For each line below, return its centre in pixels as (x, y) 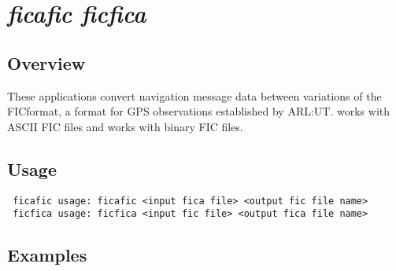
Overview (46, 62)
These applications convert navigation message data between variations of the (194, 95)
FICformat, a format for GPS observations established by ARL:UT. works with (199, 111)
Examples (47, 255)
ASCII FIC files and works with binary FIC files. (125, 126)
